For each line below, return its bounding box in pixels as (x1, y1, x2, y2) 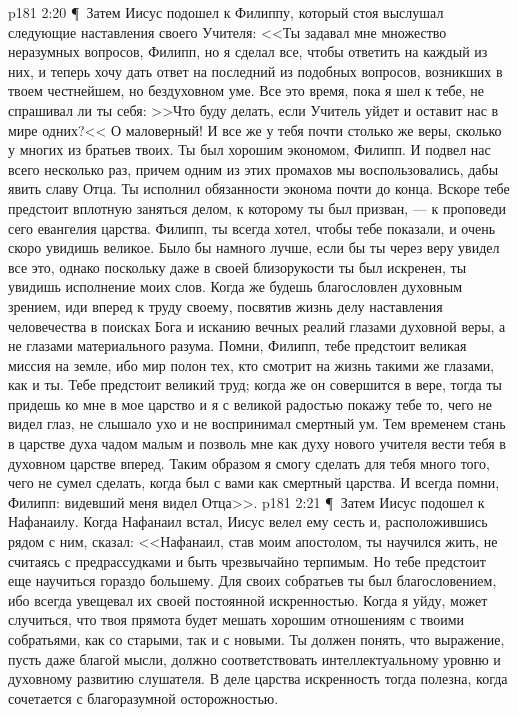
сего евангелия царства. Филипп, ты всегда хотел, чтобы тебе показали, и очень (8, 217, 496, 238)
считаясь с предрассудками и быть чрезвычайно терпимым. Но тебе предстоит (8, 550, 486, 571)
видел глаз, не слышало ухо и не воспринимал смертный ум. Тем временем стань (8, 413, 506, 434)
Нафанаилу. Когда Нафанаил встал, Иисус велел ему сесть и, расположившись (8, 511, 488, 532)
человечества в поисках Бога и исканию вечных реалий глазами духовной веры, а (8, 315, 506, 336)
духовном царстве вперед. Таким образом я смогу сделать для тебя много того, (8, 452, 490, 473)
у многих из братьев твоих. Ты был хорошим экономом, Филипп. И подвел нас (8, 139, 491, 160)
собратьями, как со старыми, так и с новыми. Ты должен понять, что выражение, (8, 629, 505, 649)
